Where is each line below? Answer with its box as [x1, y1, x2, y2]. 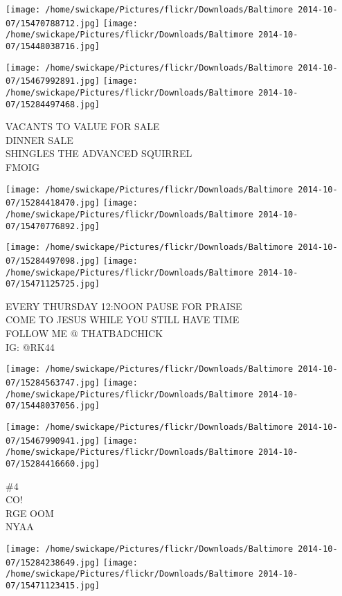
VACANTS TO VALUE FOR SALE [6, 119, 160, 134]
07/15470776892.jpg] [6, 221, 100, 231]
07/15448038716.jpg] [6, 41, 100, 51]
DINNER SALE [6, 132, 73, 147]
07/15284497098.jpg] [6, 255, 100, 266]
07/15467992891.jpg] [6, 76, 100, 87]
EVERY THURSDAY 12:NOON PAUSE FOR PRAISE [6, 298, 242, 313]
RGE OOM [6, 505, 54, 520]
